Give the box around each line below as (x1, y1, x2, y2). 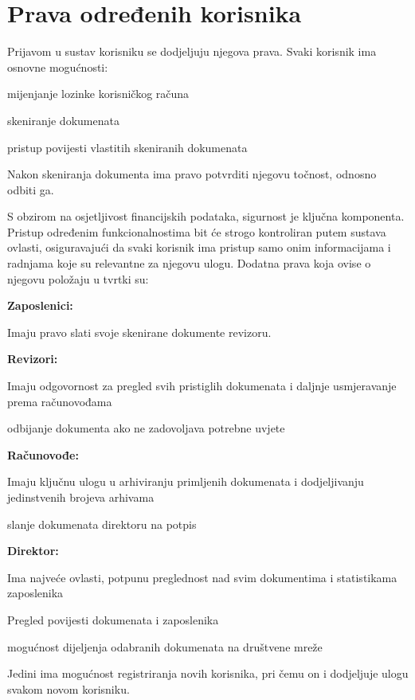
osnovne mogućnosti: (7, 58, 108, 75)
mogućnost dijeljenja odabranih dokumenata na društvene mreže (7, 638, 323, 655)
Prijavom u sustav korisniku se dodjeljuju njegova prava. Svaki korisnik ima (7, 43, 377, 60)
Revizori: (7, 350, 58, 367)
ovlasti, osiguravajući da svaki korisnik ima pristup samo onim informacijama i (7, 239, 391, 256)
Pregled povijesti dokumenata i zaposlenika (7, 611, 219, 628)
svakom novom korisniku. (7, 680, 130, 697)
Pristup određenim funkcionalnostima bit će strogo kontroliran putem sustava (7, 223, 386, 240)
